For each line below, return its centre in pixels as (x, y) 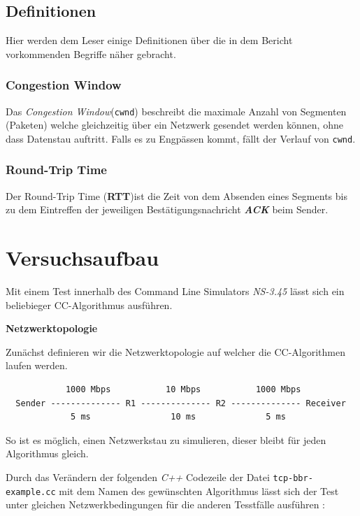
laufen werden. (37, 365)
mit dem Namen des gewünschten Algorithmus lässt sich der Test (199, 490)
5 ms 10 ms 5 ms (178, 417)
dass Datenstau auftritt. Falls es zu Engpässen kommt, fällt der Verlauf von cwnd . (181, 138)
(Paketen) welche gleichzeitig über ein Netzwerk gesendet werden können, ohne (174, 125)
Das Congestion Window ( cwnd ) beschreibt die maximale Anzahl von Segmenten (176, 111)
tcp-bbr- (293, 478)
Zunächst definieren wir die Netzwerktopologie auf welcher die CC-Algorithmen (175, 351)
